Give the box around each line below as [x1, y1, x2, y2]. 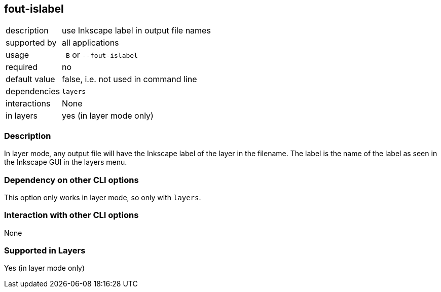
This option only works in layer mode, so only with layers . [4, 193, 201, 202]
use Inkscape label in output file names [62, 25, 211, 36]
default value [6, 74, 55, 85]
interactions [6, 98, 51, 109]
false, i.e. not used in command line [62, 74, 197, 85]
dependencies [6, 86, 60, 97]
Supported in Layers [4, 245, 86, 256]
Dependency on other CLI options [4, 174, 139, 185]
